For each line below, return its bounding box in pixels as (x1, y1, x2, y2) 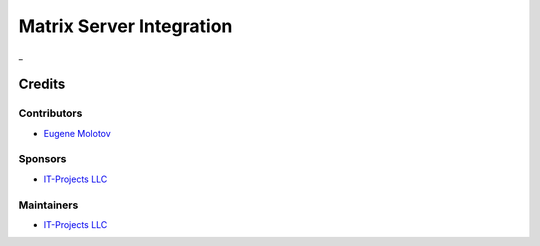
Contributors (18, 106, 83, 120)
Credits (18, 76, 66, 93)
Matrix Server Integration (18, 15, 233, 37)
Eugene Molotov (43, 127, 112, 139)
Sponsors (18, 152, 67, 166)
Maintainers (18, 198, 79, 212)
